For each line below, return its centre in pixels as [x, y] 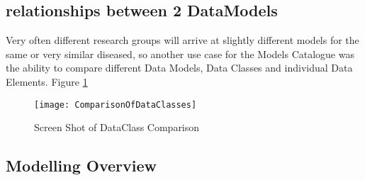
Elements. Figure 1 [47, 81]
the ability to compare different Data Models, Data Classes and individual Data [179, 68]
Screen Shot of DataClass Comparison [117, 127]
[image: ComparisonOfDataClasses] [116, 105]
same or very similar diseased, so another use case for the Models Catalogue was [180, 54]
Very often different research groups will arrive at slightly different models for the [182, 40]
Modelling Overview [82, 165]
